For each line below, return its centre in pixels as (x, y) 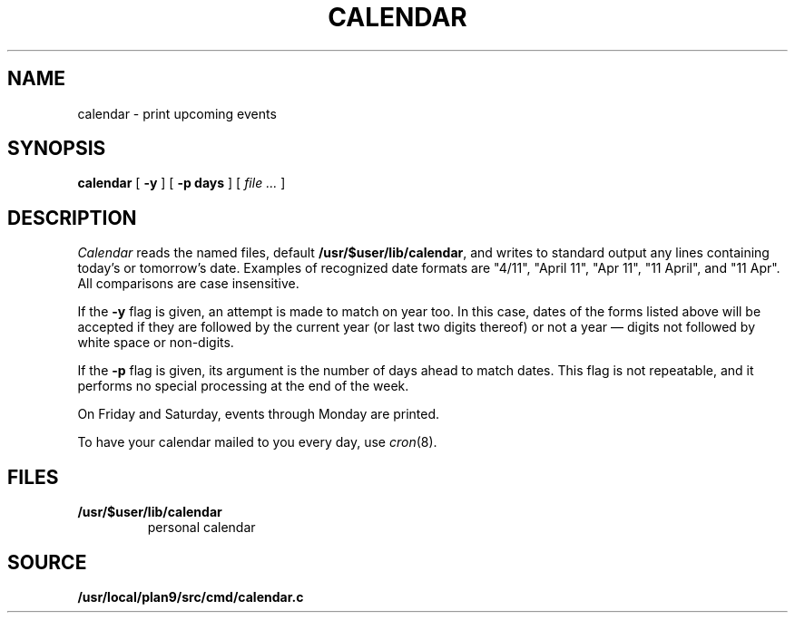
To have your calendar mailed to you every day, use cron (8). (257, 442)
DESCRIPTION (72, 218)
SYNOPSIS (57, 149)
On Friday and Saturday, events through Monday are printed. (259, 414)
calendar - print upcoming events (177, 113)
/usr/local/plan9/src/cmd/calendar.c (191, 596)
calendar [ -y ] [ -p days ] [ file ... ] (182, 183)
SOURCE (47, 562)
